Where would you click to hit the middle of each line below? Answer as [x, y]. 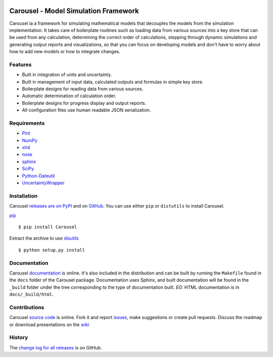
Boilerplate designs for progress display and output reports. [84, 103]
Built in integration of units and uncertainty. [67, 75]
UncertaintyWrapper [43, 183]
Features [20, 64]
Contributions [27, 307]
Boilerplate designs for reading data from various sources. [83, 89]
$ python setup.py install [52, 250]
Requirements [27, 123]
